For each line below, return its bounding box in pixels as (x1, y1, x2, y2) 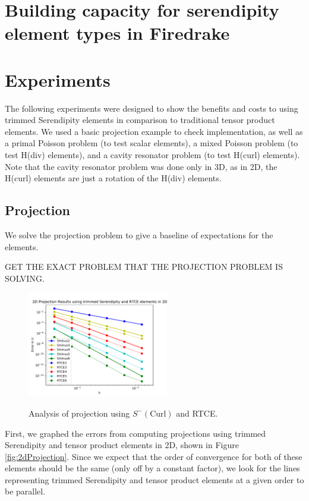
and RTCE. (176, 407, 218, 419)
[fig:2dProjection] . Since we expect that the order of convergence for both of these (5, 450, 302, 462)
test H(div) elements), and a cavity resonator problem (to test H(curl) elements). (5, 149, 300, 161)
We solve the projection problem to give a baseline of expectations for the (5, 229, 273, 241)
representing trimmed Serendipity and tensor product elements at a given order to (5, 473, 304, 486)
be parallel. (5, 485, 46, 497)
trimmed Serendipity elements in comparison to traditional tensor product (5, 114, 275, 126)
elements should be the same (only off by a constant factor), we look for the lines (5, 462, 300, 474)
